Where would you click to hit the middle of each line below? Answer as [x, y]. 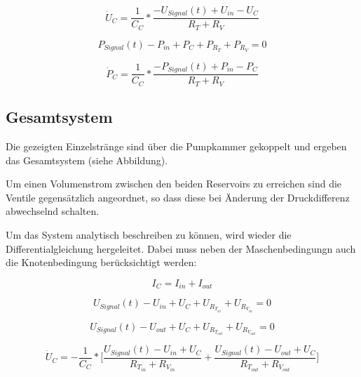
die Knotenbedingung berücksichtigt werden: [101, 262]
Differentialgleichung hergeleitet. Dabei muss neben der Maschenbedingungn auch [181, 248]
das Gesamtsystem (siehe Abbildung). [87, 160]
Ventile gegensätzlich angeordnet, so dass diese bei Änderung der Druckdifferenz [178, 197]
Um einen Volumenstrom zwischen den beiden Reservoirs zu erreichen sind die [174, 184]
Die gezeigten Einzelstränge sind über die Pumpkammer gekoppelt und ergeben [176, 146]
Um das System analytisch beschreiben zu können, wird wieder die [149, 234]
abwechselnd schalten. [53, 211]
